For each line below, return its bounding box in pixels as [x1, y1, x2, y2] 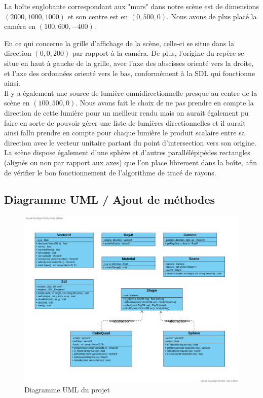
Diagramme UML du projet [24, 384, 110, 395]
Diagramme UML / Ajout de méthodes [4, 192, 215, 207]
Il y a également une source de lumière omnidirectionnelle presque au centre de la [4, 87, 257, 98]
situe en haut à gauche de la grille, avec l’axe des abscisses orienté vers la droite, [4, 57, 254, 68]
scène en [4, 97, 30, 108]
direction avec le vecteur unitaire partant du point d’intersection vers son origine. [4, 137, 256, 148]
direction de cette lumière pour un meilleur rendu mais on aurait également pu [4, 107, 249, 118]
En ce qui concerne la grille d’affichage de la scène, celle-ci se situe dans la [4, 38, 234, 48]
